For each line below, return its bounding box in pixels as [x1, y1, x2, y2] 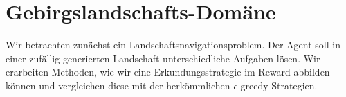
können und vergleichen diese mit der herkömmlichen [6, 78, 230, 92]
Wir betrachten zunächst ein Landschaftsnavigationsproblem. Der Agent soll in [6, 37, 340, 52]
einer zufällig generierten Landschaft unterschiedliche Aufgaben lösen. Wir [6, 51, 320, 65]
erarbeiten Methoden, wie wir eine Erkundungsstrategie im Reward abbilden [6, 64, 330, 79]
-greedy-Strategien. [237, 78, 318, 92]
